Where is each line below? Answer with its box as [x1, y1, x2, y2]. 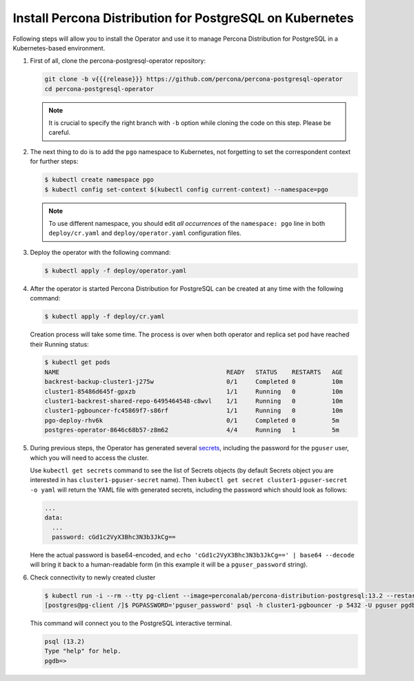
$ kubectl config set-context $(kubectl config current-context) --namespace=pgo [44, 185, 329, 193]
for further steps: [30, 157, 79, 166]
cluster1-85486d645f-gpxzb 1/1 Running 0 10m [44, 387, 343, 395]
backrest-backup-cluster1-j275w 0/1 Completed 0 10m [44, 378, 343, 386]
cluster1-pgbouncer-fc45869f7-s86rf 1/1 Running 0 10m [44, 407, 343, 414]
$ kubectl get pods [44, 358, 110, 366]
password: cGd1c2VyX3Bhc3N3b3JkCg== [52, 533, 176, 541]
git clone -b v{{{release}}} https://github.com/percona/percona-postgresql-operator [44, 75, 343, 83]
